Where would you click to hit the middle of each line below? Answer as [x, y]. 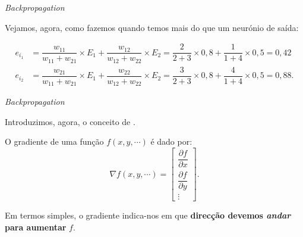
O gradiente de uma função [54, 141]
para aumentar [36, 227]
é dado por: [171, 141]
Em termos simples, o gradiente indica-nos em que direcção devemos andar [148, 215]
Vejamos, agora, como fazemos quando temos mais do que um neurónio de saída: [152, 27]
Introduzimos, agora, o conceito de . [70, 121]
